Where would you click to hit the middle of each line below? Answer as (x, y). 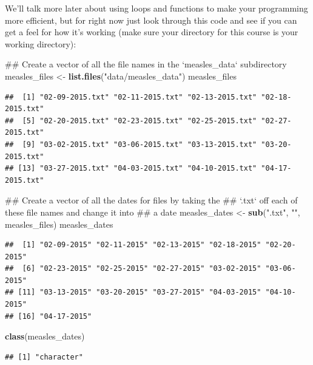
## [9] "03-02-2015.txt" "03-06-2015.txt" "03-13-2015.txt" (131, 144)
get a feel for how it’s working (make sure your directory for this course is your (152, 32)
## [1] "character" (44, 357)
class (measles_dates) (45, 336)
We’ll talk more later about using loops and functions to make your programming (156, 8)
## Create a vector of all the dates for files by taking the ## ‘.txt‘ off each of (151, 200)
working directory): (41, 43)
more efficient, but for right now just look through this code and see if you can (151, 20)
